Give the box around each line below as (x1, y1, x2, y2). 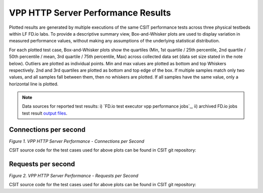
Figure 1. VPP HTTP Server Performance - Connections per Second (9, 138, 145, 144)
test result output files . (22, 110, 68, 116)
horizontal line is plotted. (9, 81, 58, 87)
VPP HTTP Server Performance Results (9, 7, 171, 18)
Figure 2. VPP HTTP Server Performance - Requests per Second (9, 173, 139, 179)
